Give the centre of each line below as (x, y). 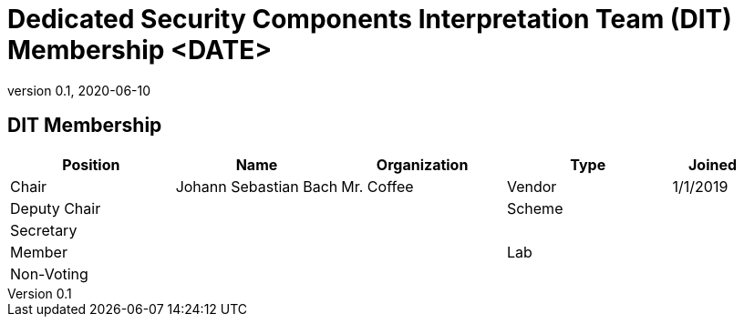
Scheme (535, 208)
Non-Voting (49, 273)
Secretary (44, 230)
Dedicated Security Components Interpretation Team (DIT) (370, 19)
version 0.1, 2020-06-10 (79, 90)
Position (91, 164)
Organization (422, 164)
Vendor (532, 186)
